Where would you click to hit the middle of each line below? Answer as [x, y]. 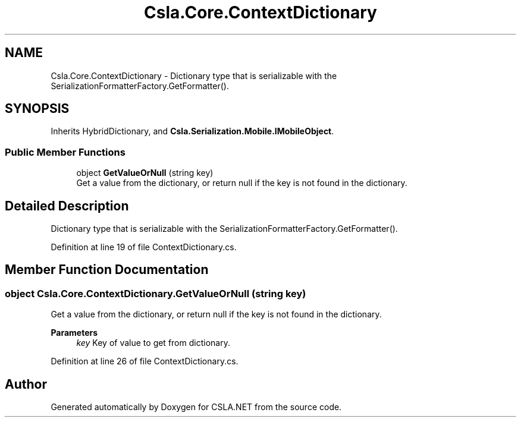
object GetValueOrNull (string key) [145, 173]
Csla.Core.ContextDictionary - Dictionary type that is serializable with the [194, 75]
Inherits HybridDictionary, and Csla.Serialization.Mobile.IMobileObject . [192, 131]
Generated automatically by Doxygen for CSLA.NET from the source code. [196, 407]
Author [26, 384]
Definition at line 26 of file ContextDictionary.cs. [145, 361]
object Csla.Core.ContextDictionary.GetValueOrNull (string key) [156, 293]
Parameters [74, 333]
